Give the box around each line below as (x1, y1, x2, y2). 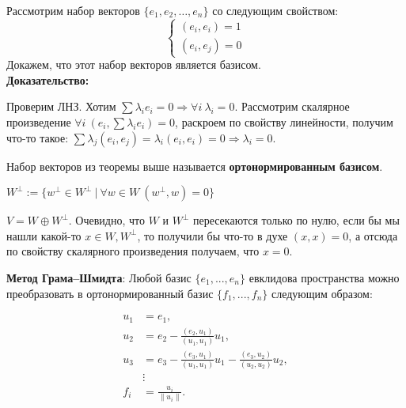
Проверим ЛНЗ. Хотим (6, 98, 116, 115)
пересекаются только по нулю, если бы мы (192, 212, 400, 229)
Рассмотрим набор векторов (6, 2, 140, 18)
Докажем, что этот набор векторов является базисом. (6, 56, 261, 73)
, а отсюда (348, 227, 398, 244)
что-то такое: (6, 129, 69, 145)
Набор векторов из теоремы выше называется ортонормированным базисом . (6, 157, 383, 174)
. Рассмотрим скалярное (234, 98, 350, 115)
